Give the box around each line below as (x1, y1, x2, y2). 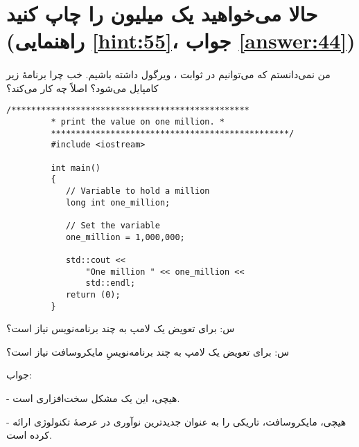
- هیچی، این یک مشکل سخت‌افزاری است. (6, 390, 180, 405)
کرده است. (6, 428, 52, 442)
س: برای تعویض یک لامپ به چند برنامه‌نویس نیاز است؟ (6, 321, 235, 336)
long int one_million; (65, 197, 170, 208)
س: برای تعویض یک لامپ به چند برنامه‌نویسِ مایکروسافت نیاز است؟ (6, 344, 290, 358)
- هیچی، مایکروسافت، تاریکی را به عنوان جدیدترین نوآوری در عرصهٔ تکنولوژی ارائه (6, 414, 347, 428)
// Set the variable (65, 220, 160, 230)
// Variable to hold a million (65, 185, 210, 196)
